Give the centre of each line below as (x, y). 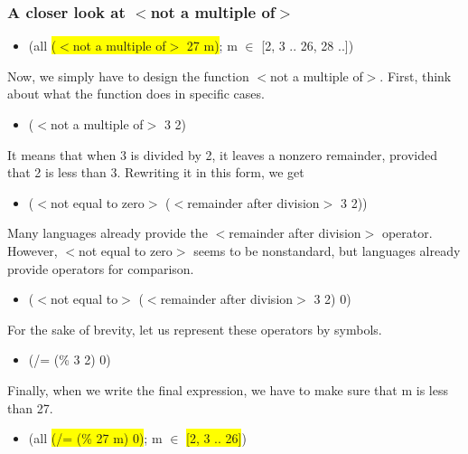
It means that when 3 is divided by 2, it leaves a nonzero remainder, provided (222, 154)
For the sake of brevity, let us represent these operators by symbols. (195, 329)
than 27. (30, 407)
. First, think (416, 76)
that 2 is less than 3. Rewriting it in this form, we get (156, 172)
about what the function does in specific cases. (136, 94)
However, (33, 250)
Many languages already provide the (108, 233)
